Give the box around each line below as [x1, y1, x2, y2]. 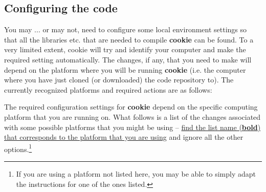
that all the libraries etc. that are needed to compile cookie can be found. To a [4, 34, 254, 45]
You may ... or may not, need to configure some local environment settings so [4, 24, 247, 35]
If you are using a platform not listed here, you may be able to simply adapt [16, 168, 256, 179]
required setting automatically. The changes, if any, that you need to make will [4, 54, 252, 65]
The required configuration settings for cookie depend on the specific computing [4, 101, 258, 112]
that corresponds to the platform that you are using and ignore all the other [4, 132, 243, 142]
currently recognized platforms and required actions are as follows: [4, 84, 212, 95]
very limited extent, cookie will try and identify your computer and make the [4, 44, 246, 55]
